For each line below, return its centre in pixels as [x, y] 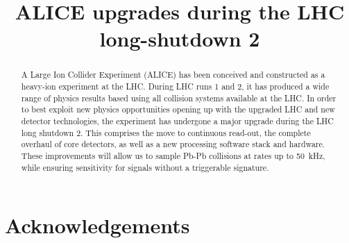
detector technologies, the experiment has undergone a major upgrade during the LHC [177, 120]
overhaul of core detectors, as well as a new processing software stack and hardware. [173, 144]
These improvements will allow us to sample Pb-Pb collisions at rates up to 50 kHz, [173, 155]
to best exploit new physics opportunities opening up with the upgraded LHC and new [178, 109]
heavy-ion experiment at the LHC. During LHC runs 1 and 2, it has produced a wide [175, 86]
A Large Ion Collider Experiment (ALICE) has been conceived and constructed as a [173, 75]
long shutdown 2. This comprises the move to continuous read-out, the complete [166, 132]
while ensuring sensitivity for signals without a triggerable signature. [145, 167]
